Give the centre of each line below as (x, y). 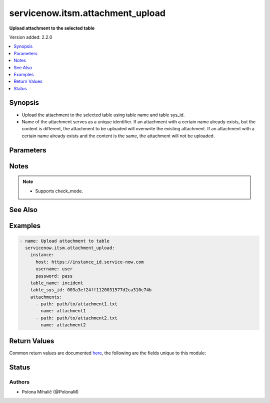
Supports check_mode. (59, 191)
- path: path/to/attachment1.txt (76, 304)
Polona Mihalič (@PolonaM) (50, 391)
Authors (19, 382)
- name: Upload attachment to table (65, 241)
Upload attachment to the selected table (52, 28)
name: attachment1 (63, 311)
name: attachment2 (63, 325)
